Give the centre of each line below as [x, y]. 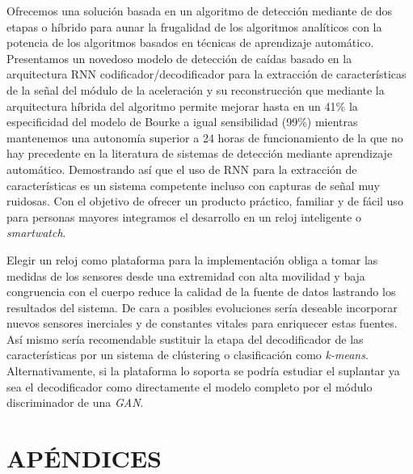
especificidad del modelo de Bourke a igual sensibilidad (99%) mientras [182, 122]
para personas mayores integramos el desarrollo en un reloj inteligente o [184, 216]
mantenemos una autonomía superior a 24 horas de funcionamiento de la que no [205, 137]
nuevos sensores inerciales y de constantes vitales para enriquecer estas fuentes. [202, 323]
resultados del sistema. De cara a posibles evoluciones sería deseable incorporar [202, 307]
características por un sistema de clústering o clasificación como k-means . [188, 355]
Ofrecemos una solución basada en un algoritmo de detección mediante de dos [200, 11]
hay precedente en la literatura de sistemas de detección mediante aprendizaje [200, 153]
